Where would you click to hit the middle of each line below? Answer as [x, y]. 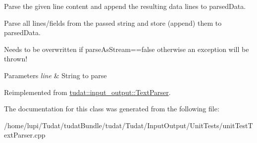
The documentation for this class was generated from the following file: [112, 109]
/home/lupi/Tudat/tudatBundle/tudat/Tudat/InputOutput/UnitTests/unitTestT [128, 125]
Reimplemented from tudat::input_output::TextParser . [87, 92]
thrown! [16, 59]
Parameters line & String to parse [55, 75]
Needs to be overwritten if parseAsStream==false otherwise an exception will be [127, 49]
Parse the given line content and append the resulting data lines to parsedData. [125, 6]
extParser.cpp [25, 135]
